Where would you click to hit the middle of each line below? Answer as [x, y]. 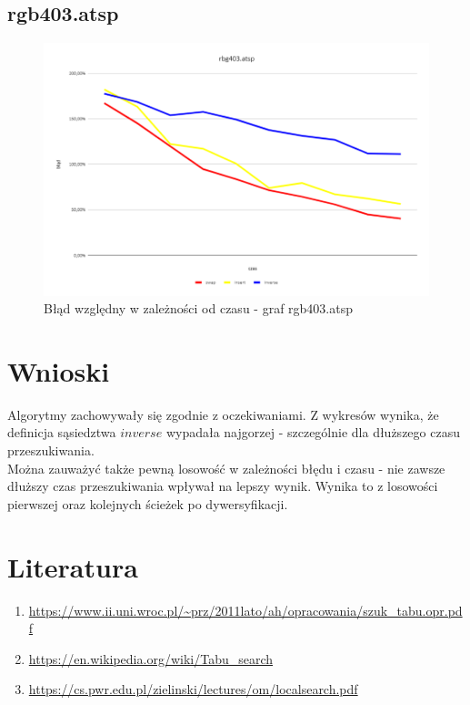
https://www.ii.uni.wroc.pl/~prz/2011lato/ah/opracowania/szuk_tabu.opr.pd [245, 610]
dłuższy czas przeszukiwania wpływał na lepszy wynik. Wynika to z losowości [223, 486]
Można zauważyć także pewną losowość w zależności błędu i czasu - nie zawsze [226, 468]
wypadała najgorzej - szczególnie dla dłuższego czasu [313, 432]
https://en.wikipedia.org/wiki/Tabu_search [151, 658]
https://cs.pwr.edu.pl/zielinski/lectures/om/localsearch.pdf [193, 689]
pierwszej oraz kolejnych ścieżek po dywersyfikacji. [148, 503]
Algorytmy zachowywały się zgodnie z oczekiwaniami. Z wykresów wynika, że [223, 414]
